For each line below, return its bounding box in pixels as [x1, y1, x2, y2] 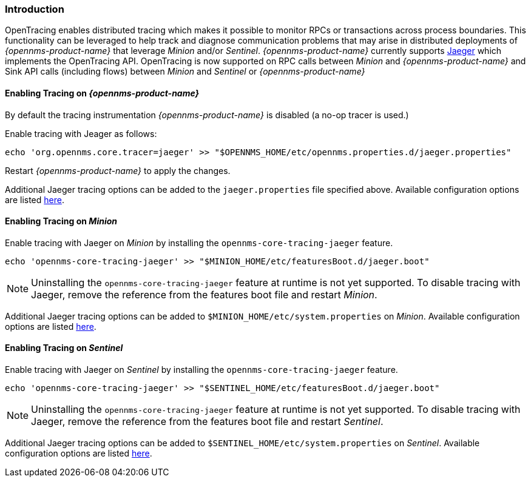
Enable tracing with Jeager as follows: [5, 128, 157, 139]
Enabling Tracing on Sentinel [5, 343, 123, 353]
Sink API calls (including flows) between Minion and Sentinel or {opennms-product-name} [5, 66, 365, 77]
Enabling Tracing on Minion [5, 216, 118, 227]
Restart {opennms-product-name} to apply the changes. [5, 165, 231, 176]
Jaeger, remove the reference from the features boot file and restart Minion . [31, 288, 377, 301]
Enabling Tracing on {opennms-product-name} [5, 87, 200, 98]
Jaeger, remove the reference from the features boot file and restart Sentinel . [31, 415, 384, 428]
